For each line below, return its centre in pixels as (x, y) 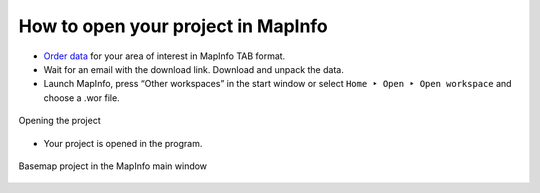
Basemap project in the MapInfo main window (113, 166)
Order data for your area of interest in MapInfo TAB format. (164, 56)
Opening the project (59, 121)
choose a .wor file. (81, 97)
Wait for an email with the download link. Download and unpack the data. (193, 69)
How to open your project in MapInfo (173, 26)
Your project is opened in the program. (123, 143)
